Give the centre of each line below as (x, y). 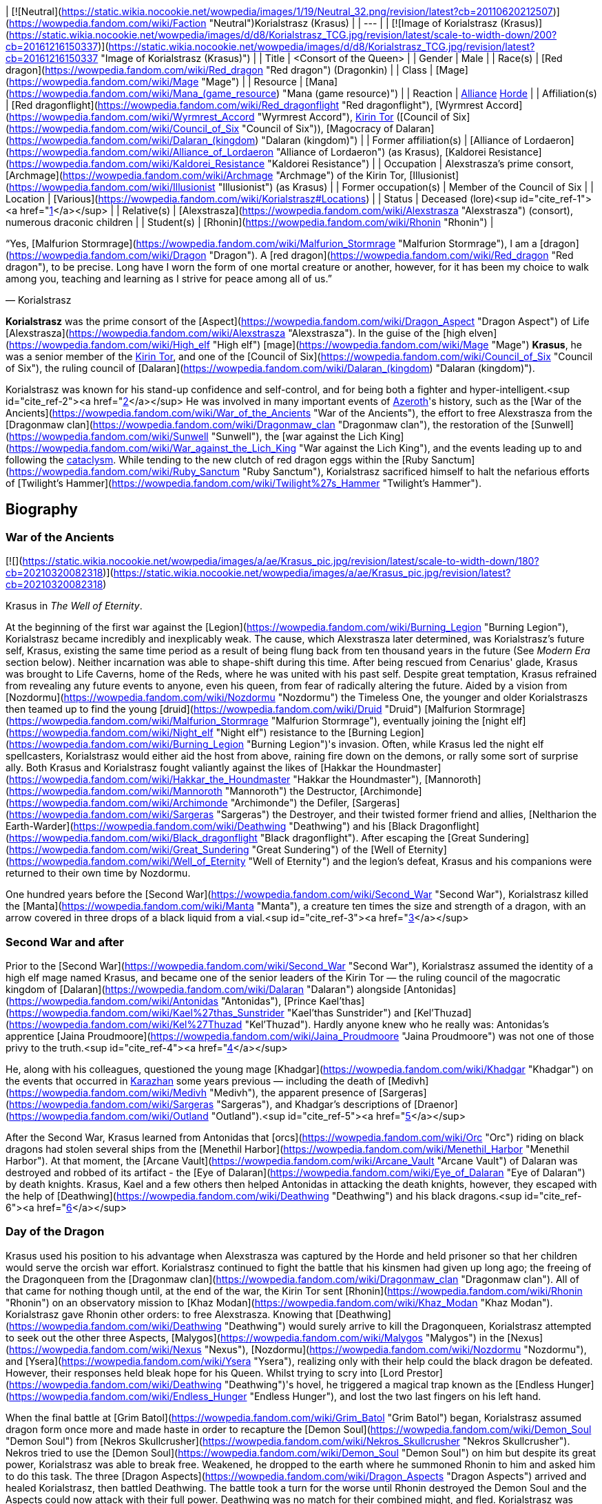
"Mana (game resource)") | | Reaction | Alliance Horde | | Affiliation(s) (440, 93)
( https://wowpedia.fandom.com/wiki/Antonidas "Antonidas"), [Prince (161, 1001)
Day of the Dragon (55, 1232)
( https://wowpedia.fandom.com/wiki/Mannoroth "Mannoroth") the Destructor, (181, 791)
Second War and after (65, 942)
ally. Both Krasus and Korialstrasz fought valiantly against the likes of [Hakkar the (189, 768)
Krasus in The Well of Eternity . (74, 606)
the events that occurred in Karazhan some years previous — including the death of (196, 1080)
